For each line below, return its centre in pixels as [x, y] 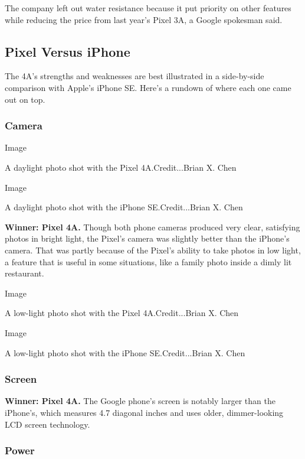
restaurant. [24, 273]
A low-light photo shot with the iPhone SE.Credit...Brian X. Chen [125, 352]
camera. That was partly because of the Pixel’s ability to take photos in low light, [153, 250]
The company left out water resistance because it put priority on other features [148, 8]
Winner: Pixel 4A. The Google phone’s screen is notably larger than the [140, 401]
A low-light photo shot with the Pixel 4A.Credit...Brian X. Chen [122, 313]
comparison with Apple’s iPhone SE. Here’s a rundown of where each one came [148, 87]
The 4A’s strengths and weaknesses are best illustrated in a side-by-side [135, 76]
